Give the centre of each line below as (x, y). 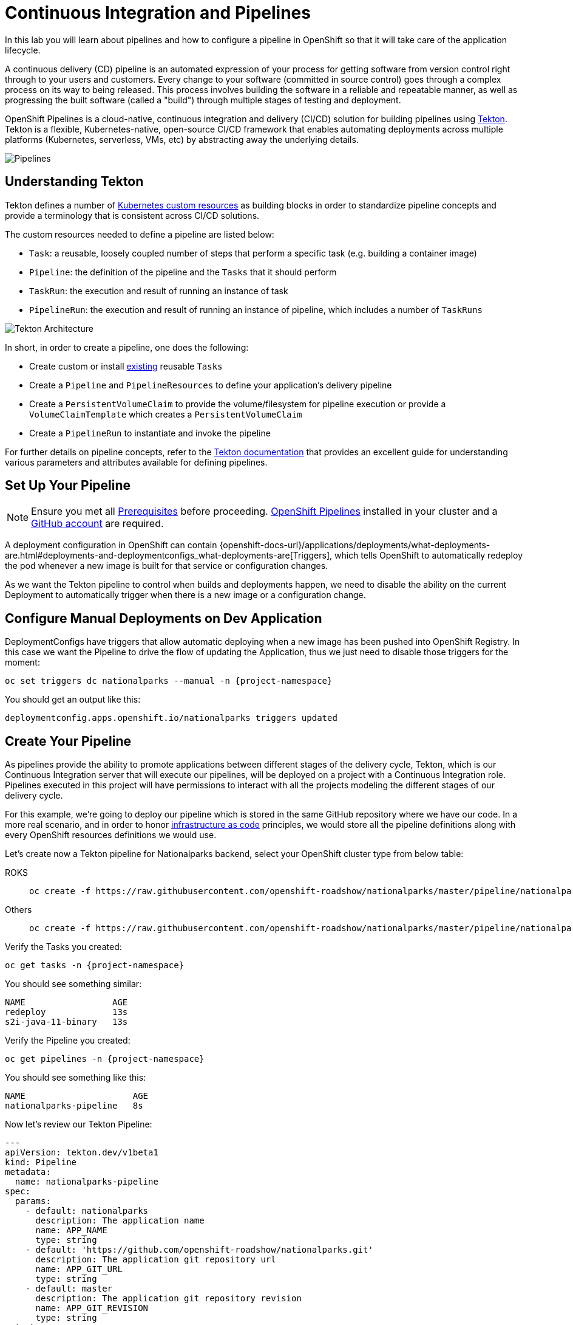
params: (33, 1201)
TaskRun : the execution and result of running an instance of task (159, 291)
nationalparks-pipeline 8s (74, 1106)
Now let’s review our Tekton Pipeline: (79, 1124)
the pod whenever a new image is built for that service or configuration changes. (167, 566)
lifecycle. (23, 50)
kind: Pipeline (41, 1162)
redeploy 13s (66, 1012)
